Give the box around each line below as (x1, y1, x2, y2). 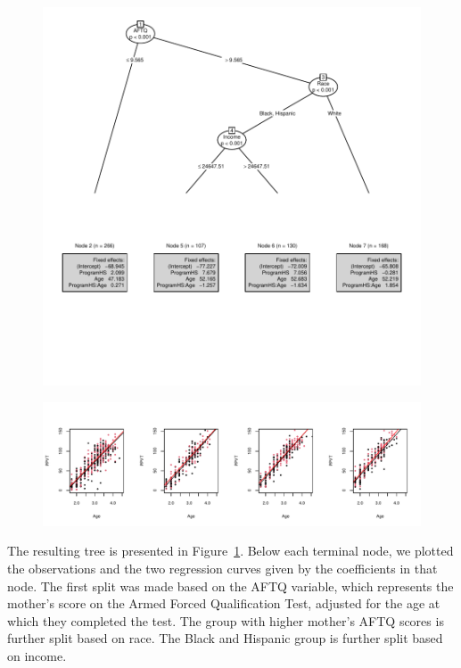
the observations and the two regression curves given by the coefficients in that (7, 558, 438, 577)
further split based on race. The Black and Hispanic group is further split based (7, 629, 443, 647)
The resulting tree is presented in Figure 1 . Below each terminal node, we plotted (7, 541, 454, 560)
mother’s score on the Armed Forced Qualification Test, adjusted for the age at (7, 594, 440, 613)
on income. (7, 646, 67, 664)
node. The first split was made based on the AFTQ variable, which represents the (7, 576, 454, 595)
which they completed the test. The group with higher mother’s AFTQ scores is (7, 611, 444, 630)
